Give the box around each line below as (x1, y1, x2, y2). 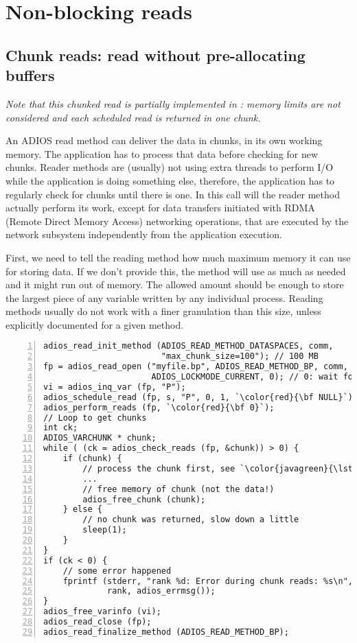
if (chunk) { (62, 454, 122, 464)
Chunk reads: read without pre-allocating (5, 44, 306, 65)
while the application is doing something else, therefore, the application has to (5, 173, 335, 187)
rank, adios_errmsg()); (107, 586, 216, 596)
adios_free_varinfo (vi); (43, 607, 161, 617)
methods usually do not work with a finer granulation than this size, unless (5, 304, 321, 318)
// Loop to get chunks (43, 412, 147, 423)
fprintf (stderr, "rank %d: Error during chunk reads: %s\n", (62, 576, 354, 586)
